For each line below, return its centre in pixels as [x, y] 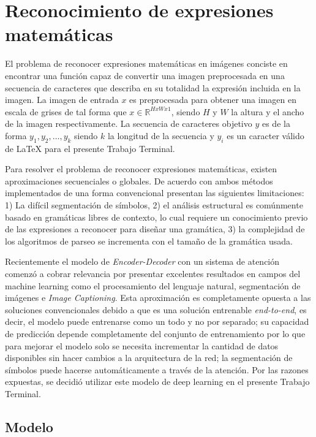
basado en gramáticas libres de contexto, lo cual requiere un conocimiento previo [156, 217]
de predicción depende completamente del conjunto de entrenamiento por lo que [155, 333]
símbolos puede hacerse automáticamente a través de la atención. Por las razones [157, 369]
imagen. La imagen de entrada [62, 100]
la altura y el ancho [268, 111]
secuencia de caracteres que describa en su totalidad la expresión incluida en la [153, 87]
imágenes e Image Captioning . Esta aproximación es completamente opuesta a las [158, 298]
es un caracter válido [265, 135]
